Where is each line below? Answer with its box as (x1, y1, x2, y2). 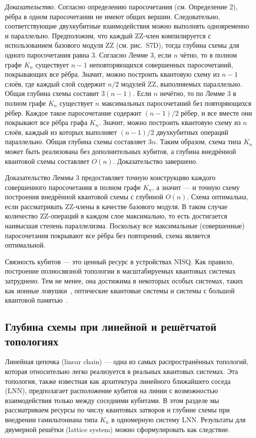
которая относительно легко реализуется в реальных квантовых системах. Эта (5, 366, 238, 376)
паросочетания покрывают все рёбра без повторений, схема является (5, 230, 210, 240)
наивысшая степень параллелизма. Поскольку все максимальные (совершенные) (5, 220, 245, 231)
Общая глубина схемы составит (5, 88, 99, 98)
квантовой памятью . (5, 295, 68, 305)
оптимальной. (5, 240, 46, 250)
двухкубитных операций (156, 126, 228, 137)
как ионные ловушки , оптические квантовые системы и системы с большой (5, 285, 235, 295)
